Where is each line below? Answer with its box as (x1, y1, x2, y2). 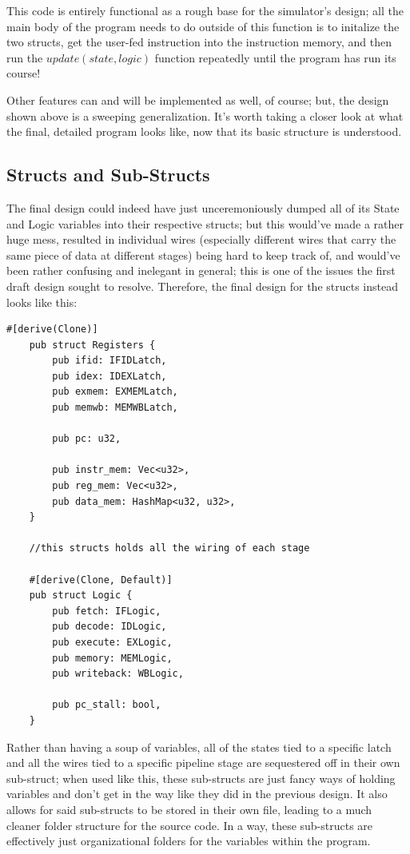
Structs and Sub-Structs (6, 162, 210, 187)
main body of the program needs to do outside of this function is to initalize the (6, 18, 400, 34)
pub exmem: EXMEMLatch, (52, 386, 178, 398)
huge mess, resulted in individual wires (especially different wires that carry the (6, 231, 396, 248)
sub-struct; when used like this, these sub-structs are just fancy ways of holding (6, 769, 396, 786)
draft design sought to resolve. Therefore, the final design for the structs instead (6, 277, 398, 294)
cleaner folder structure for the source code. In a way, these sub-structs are (6, 816, 373, 833)
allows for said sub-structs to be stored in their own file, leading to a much (6, 800, 372, 817)
